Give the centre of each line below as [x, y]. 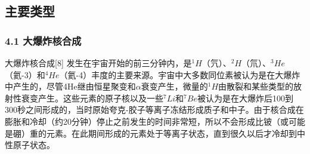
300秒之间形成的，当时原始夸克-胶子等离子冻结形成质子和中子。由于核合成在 [154, 110]
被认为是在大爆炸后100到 [245, 98]
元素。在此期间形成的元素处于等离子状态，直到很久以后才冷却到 [171, 133]
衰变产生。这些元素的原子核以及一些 [92, 98]
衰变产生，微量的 [174, 86]
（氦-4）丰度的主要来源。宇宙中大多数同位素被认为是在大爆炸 [180, 74]
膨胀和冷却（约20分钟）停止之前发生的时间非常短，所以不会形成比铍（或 [147, 121]
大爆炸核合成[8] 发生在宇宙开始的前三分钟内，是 [98, 63]
